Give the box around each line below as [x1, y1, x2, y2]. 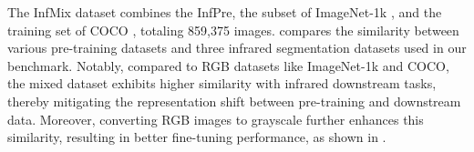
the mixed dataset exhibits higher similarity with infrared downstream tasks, [7, 74, 437, 93]
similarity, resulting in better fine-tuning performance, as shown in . [7, 127, 386, 147]
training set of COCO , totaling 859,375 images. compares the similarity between [7, 20, 459, 39]
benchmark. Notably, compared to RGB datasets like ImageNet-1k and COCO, [7, 56, 449, 75]
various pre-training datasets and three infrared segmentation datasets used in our [7, 38, 467, 57]
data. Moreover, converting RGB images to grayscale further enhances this [7, 109, 424, 128]
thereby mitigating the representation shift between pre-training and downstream [7, 91, 461, 110]
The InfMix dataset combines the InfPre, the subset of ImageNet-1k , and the [7, 3, 442, 21]
